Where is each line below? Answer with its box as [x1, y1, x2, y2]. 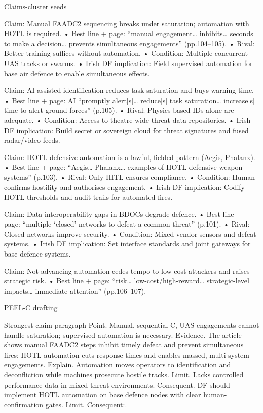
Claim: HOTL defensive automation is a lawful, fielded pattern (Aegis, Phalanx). [4, 151, 255, 162]
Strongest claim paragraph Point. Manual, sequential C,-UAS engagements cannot [4, 320, 259, 330]
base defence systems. [4, 248, 71, 259]
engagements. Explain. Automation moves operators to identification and [4, 359, 231, 370]
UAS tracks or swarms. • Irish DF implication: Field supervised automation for [4, 57, 253, 68]
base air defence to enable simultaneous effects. [4, 68, 150, 78]
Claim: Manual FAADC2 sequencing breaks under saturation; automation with [4, 18, 249, 28]
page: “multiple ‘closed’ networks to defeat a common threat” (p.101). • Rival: [4, 218, 250, 229]
